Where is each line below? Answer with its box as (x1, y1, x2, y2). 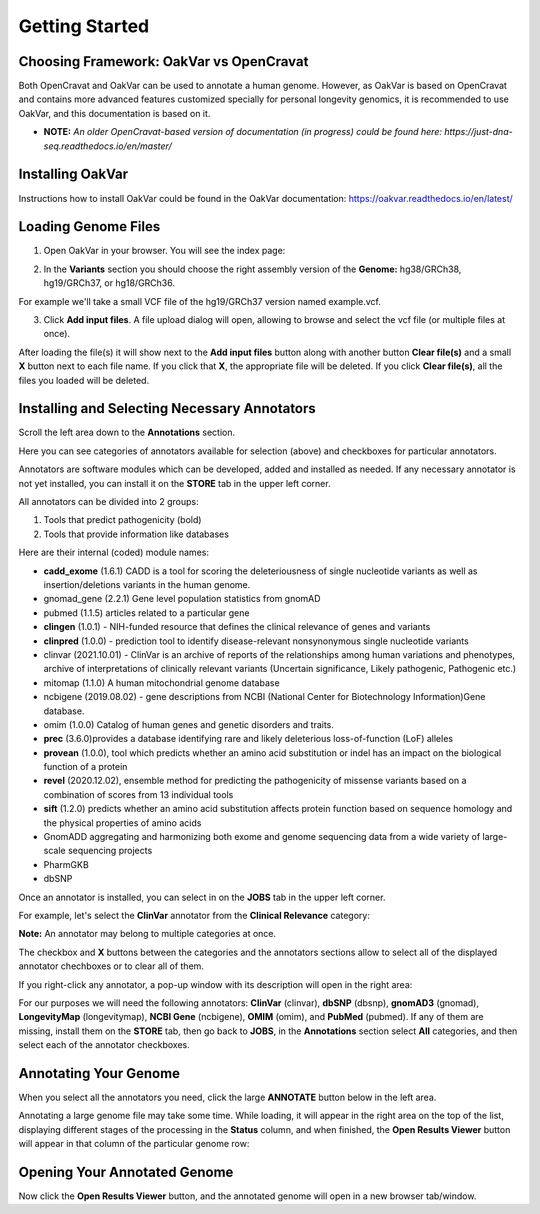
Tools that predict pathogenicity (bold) (43, 514, 202, 526)
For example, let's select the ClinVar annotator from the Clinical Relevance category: (18, 909, 370, 921)
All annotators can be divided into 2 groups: (18, 496, 199, 508)
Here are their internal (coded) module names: (18, 546, 210, 559)
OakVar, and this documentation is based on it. (18, 107, 211, 119)
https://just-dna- (443, 126, 514, 138)
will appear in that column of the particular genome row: (18, 1138, 250, 1150)
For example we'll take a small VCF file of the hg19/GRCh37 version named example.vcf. (18, 295, 382, 307)
